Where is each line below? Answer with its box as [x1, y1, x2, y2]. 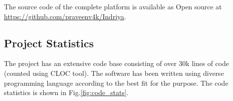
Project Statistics [4, 35, 94, 50]
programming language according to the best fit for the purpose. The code [4, 77, 229, 88]
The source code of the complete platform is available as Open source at [4, 1, 222, 11]
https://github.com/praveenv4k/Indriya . [4, 11, 126, 21]
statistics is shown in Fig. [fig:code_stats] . [4, 87, 129, 98]
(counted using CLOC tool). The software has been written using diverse [4, 67, 224, 78]
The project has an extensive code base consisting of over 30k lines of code [4, 58, 229, 68]
